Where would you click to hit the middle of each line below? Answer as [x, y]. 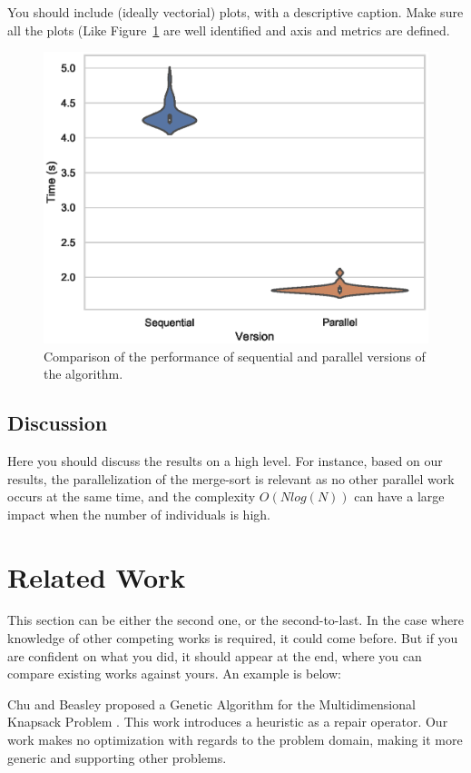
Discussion [58, 423]
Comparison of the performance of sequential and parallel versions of [235, 356]
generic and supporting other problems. [117, 757]
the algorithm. [83, 374]
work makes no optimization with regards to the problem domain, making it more [235, 740]
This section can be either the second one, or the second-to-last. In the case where [235, 620]
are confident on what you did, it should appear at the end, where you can [215, 655]
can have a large [399, 496]
